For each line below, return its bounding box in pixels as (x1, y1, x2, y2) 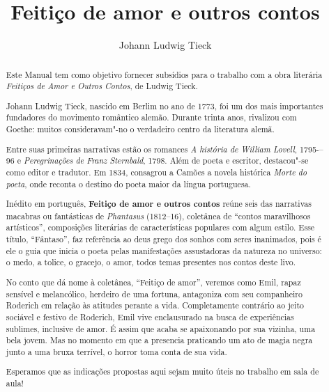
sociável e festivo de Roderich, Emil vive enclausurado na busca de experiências (6, 311, 294, 322)
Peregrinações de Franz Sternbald (23, 155, 144, 166)
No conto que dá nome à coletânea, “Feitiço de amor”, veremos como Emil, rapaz (6, 276, 301, 288)
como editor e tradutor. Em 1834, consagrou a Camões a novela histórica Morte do (6, 166, 307, 178)
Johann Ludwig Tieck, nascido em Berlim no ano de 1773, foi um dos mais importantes (6, 100, 323, 111)
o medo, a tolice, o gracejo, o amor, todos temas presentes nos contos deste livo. (6, 256, 296, 268)
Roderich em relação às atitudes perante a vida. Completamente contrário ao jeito (6, 299, 304, 311)
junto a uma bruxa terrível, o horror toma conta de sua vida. (6, 345, 227, 357)
